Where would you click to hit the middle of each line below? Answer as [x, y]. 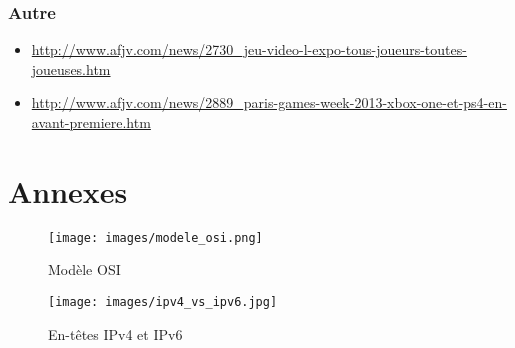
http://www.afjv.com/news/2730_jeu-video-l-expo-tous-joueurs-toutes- [249, 49]
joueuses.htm [71, 68]
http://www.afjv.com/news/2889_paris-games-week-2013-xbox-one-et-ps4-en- [269, 102]
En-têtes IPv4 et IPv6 [115, 333]
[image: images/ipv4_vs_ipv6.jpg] [163, 301]
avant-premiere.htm [91, 122]
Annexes [68, 190]
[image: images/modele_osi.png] [155, 237]
